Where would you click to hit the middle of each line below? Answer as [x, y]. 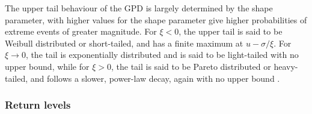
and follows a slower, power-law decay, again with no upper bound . [155, 78]
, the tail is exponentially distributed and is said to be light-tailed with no [162, 55]
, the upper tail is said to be [231, 31]
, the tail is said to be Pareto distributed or [191, 66]
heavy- [286, 66]
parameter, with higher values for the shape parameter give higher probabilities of [156, 19]
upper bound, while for [47, 66]
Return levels [38, 105]
